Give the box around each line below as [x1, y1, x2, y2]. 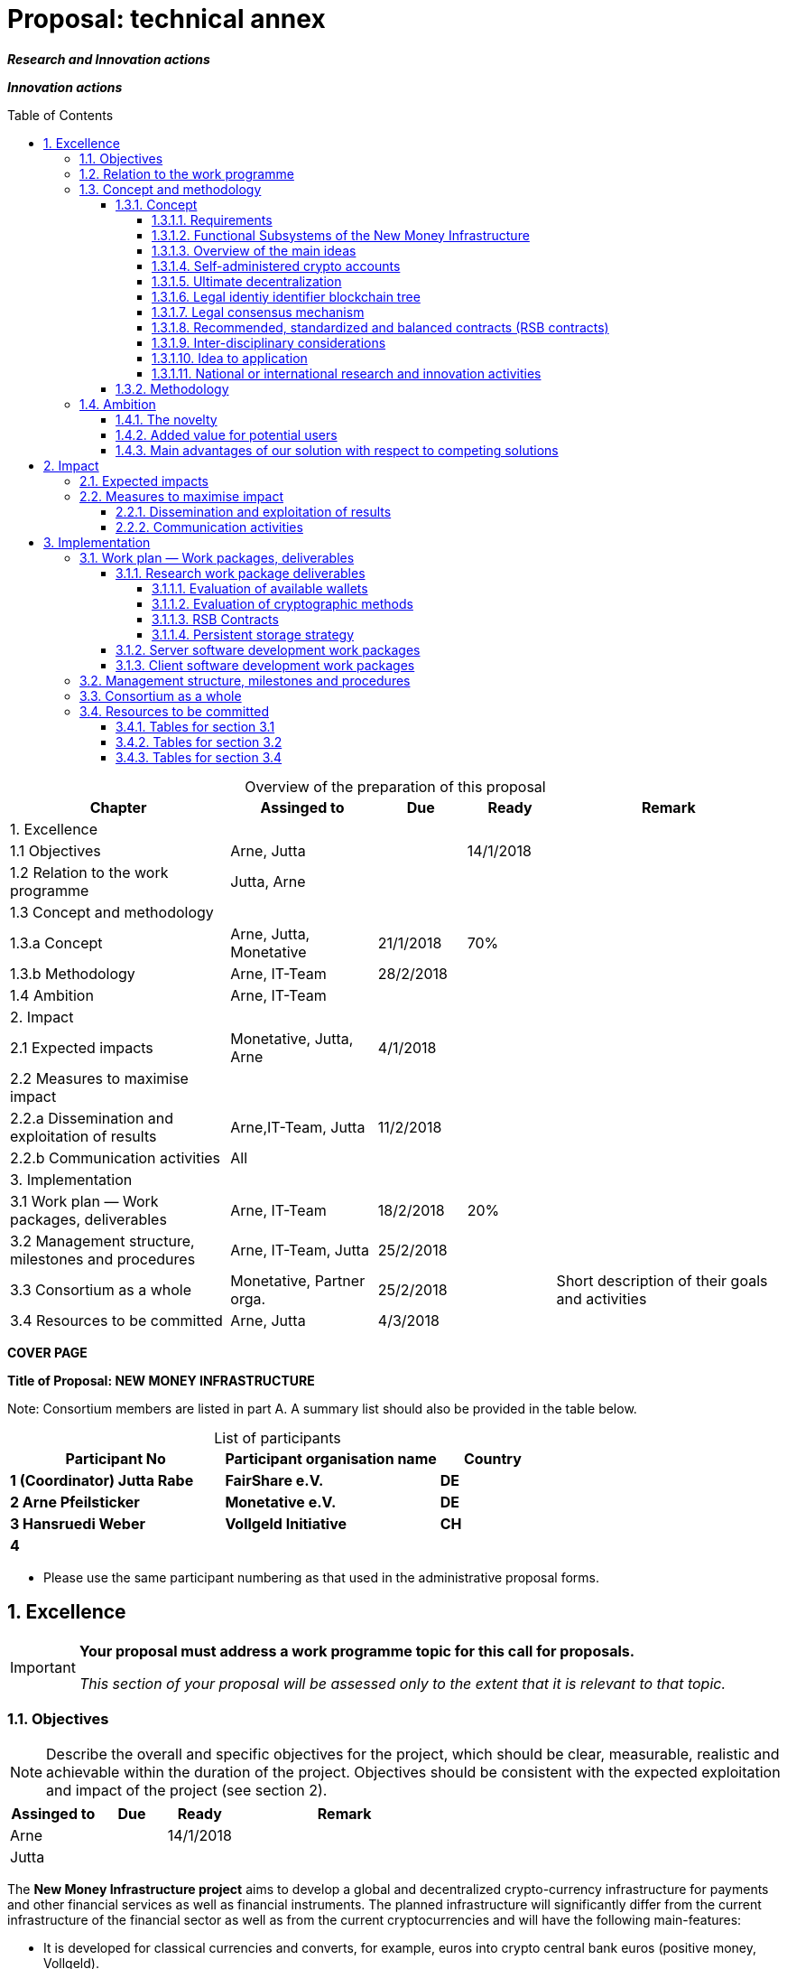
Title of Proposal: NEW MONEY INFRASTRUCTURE [7, 1372, 315, 1388]
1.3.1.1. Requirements [152, 211, 273, 228]
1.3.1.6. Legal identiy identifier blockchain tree [152, 288, 421, 304]
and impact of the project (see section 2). [46, 1781, 328, 1800]
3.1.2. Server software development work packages [116, 641, 421, 658]
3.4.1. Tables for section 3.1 [116, 718, 275, 734]
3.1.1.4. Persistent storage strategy [152, 626, 355, 642]
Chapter [89, 798, 147, 817]
